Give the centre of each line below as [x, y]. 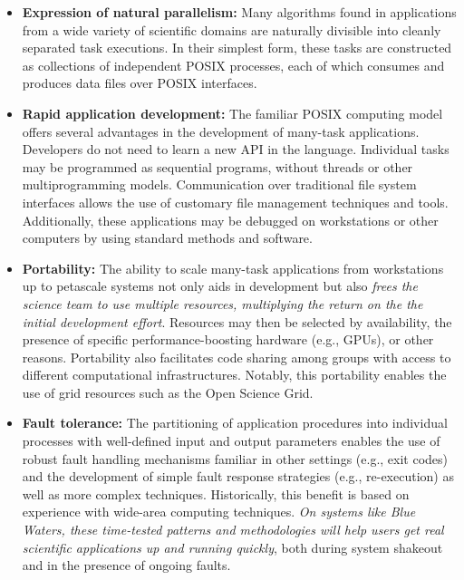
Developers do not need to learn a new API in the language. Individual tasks [236, 149]
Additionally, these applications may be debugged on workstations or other [230, 220]
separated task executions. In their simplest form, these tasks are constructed [237, 48]
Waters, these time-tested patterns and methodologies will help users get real [233, 530]
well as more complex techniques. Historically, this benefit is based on [216, 493]
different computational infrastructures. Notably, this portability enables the [234, 375]
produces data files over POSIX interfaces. [140, 83]
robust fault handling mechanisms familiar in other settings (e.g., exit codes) [235, 458]
